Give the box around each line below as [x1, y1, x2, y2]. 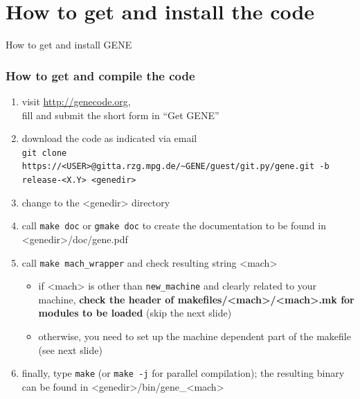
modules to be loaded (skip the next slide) [38, 305, 232, 320]
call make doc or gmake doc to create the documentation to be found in [21, 218, 326, 233]
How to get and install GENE [6, 37, 132, 52]
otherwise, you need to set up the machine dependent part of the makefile [38, 329, 351, 344]
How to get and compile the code [6, 66, 195, 84]
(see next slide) [38, 342, 102, 357]
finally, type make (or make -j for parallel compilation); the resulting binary [21, 366, 345, 380]
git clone [21, 148, 67, 158]
